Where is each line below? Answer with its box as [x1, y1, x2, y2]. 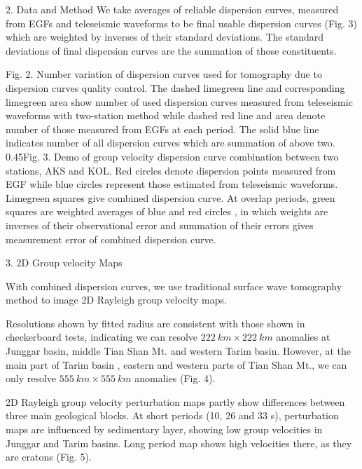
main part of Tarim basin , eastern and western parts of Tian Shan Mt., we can [6, 357, 347, 372]
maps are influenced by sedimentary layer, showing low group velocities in [6, 422, 323, 437]
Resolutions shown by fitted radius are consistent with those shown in [6, 315, 305, 330]
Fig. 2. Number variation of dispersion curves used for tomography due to [6, 67, 322, 81]
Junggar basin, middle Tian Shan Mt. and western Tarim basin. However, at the [6, 344, 351, 358]
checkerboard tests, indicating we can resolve [6, 329, 198, 344]
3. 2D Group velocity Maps [6, 255, 123, 270]
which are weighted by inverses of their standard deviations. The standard [6, 29, 324, 44]
